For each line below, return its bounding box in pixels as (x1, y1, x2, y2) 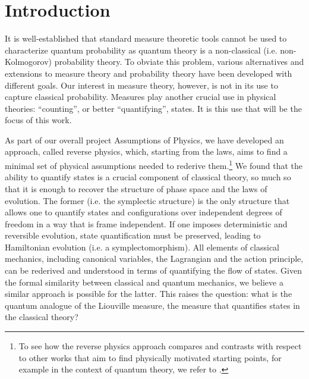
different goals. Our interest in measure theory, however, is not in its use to (5, 79, 278, 91)
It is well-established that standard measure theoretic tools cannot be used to (5, 32, 287, 45)
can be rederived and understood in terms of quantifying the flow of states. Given (5, 264, 302, 277)
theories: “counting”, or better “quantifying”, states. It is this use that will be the (5, 102, 302, 114)
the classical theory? (5, 311, 78, 323)
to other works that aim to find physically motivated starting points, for (18, 351, 282, 364)
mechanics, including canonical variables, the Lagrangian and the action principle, (5, 252, 304, 265)
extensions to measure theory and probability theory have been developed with (5, 67, 292, 79)
